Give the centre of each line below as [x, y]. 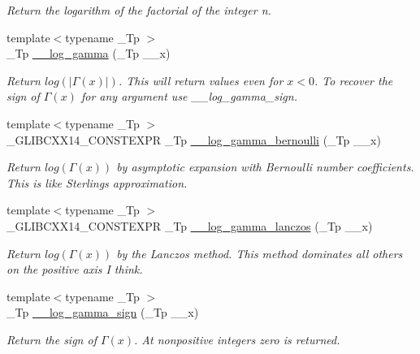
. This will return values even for [201, 80]
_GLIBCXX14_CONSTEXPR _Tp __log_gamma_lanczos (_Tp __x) [190, 225]
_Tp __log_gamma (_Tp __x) [89, 53]
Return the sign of [52, 339]
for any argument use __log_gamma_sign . [189, 96]
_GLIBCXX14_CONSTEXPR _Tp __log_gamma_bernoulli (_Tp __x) [194, 139]
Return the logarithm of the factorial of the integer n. [139, 10]
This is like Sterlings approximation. [97, 182]
